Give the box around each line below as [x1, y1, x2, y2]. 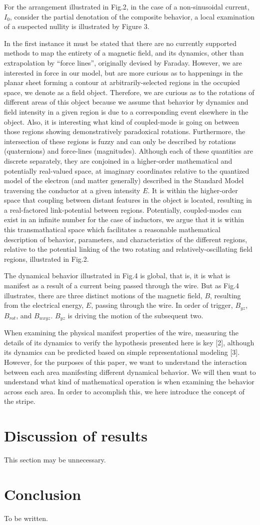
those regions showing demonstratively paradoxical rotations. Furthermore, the [4, 126, 245, 137]
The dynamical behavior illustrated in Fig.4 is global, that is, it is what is [4, 270, 230, 281]
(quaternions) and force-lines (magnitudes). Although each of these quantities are [4, 146, 253, 156]
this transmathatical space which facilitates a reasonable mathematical [4, 224, 220, 235]
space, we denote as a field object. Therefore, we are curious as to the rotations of [4, 87, 254, 97]
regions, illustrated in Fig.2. [4, 253, 89, 264]
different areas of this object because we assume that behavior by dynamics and [4, 97, 248, 107]
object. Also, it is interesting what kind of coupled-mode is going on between [4, 116, 239, 127]
